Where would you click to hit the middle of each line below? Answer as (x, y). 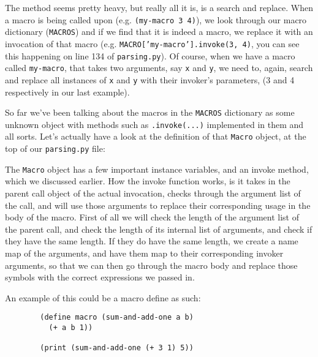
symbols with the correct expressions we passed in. (100, 277)
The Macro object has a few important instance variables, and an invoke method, (157, 169)
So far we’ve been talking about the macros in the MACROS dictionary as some (150, 112)
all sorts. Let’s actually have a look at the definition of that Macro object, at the (156, 136)
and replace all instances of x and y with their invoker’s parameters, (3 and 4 (150, 79)
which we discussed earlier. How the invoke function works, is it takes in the (148, 181)
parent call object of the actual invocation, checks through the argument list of (153, 193)
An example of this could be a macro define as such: (103, 297)
